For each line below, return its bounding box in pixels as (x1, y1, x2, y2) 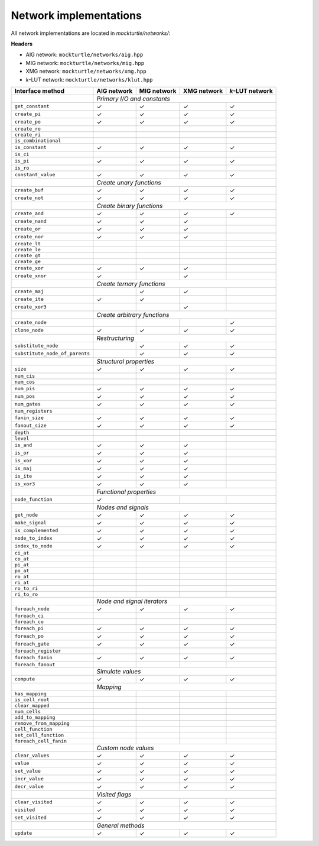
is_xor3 (14, 481, 35, 487)
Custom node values (96, 744, 154, 752)
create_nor (14, 234, 44, 240)
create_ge (14, 258, 41, 264)
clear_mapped (14, 702, 50, 709)
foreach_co (14, 618, 44, 625)
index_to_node (14, 543, 53, 549)
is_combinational (14, 137, 61, 144)
